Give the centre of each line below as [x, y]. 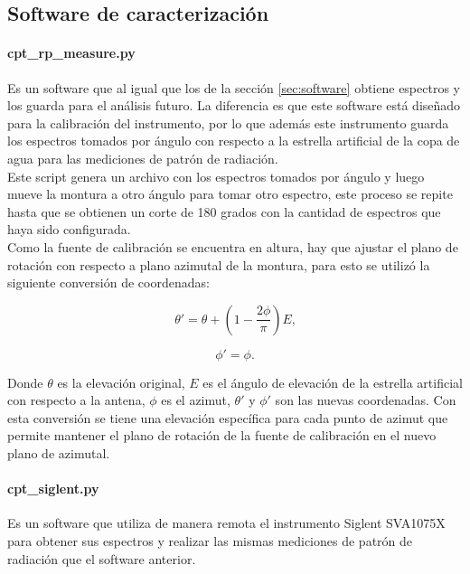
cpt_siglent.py [53, 489]
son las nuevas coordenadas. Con [366, 400]
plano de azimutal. [59, 453]
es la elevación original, [121, 382]
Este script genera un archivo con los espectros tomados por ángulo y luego [216, 176]
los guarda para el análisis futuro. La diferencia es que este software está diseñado [234, 105]
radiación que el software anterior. [102, 558]
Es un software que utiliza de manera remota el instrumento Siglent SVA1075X [226, 523]
